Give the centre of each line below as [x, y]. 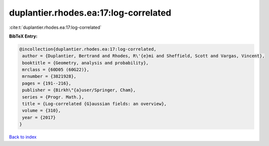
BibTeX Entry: [23, 36]
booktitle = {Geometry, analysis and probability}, [86, 63]
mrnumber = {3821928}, [49, 76]
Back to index [23, 137]
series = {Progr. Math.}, [53, 97]
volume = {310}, [42, 111]
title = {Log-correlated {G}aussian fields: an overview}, [95, 104]
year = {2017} [39, 117]
